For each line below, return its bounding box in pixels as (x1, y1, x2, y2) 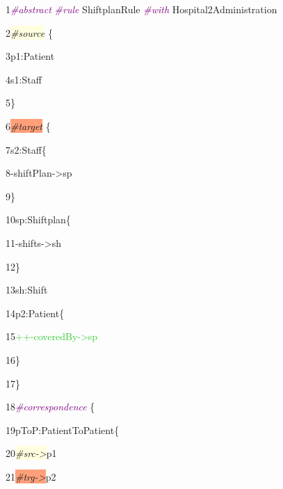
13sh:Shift (6, 282, 48, 297)
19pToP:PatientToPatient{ (6, 422, 120, 437)
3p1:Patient (6, 49, 55, 63)
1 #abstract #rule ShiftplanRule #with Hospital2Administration (6, 2, 277, 16)
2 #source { (6, 25, 53, 40)
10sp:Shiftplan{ (6, 212, 71, 227)
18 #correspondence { (6, 399, 95, 414)
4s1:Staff (6, 72, 42, 86)
